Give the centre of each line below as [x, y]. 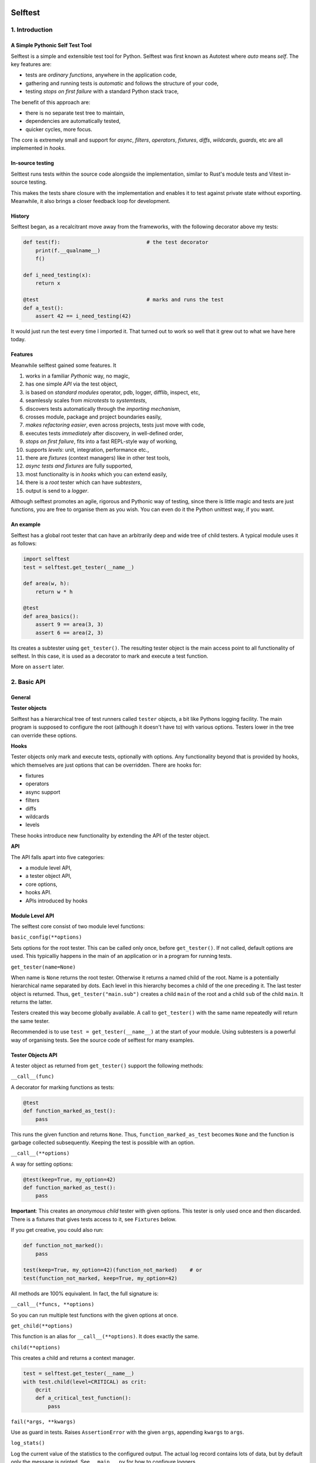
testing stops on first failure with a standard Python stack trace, [102, 91]
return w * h [54, 592]
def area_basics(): [51, 616]
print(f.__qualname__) [68, 250]
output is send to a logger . [57, 490]
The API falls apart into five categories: [58, 857]
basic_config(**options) [46, 937]
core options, [42, 884]
